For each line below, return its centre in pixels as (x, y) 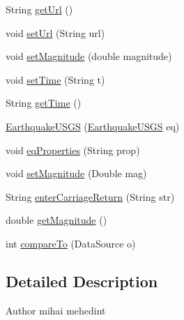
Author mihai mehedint (56, 310)
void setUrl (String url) (55, 32)
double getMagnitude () (56, 220)
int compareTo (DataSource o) (71, 243)
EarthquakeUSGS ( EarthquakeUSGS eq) (93, 126)
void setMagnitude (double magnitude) (89, 56)
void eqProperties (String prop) (73, 150)
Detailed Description (82, 281)
